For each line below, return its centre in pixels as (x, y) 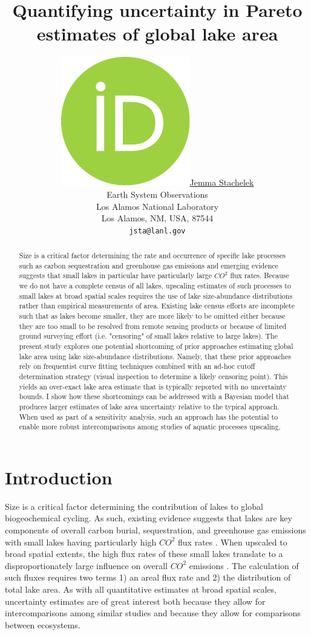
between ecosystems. (43, 624)
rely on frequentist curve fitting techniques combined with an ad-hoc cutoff (137, 366)
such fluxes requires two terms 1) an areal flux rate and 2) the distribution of (148, 577)
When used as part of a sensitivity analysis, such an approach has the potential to (149, 416)
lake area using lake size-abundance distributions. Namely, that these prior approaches (155, 356)
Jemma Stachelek (222, 182)
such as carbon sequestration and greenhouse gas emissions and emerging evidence (149, 265)
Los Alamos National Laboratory (157, 206)
